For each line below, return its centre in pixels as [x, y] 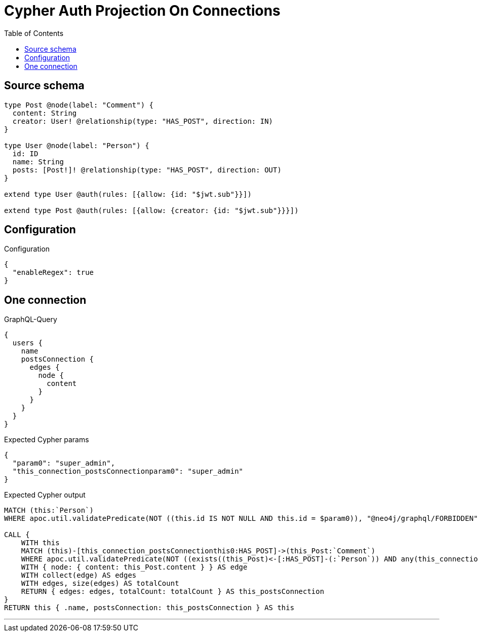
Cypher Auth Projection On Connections [142, 11]
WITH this [40, 543]
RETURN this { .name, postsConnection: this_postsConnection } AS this [149, 608]
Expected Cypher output [45, 495]
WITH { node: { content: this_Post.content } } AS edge [134, 567]
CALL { [17, 535]
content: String [45, 113]
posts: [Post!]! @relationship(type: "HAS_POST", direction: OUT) [147, 170]
